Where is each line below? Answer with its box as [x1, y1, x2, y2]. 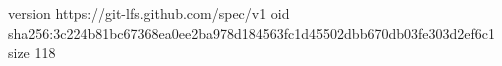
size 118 [8, 42, 56, 63]
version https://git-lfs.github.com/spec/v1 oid [8, 3, 290, 23]
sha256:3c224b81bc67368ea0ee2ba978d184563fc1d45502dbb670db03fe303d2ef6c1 [8, 22, 496, 43]
